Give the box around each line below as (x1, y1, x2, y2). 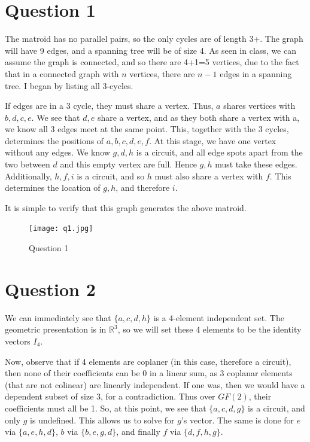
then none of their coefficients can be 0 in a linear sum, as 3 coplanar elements (5, 367, 293, 379)
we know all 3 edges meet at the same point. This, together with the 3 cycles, (5, 123, 289, 135)
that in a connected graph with (5, 67, 119, 80)
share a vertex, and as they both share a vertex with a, (97, 111, 300, 123)
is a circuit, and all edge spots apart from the (136, 146, 303, 158)
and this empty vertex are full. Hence (60, 158, 197, 170)
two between (5, 158, 50, 170)
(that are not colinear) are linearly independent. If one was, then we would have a (5, 378, 305, 391)
